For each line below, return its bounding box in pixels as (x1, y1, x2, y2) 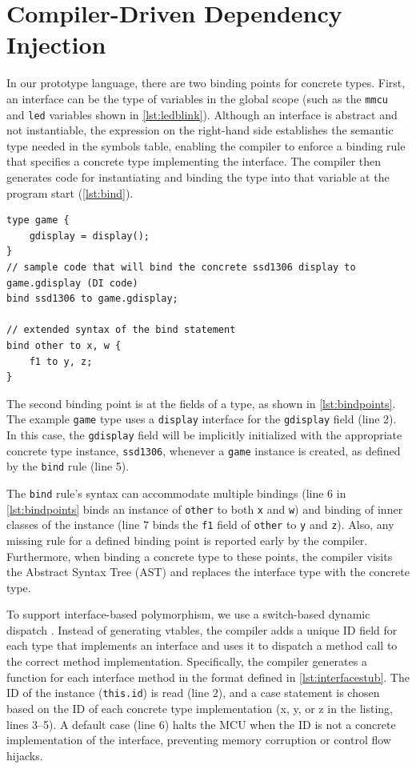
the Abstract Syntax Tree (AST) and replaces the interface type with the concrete (6, 563, 410, 580)
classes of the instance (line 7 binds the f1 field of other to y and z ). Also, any (6, 516, 394, 533)
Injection (6, 28, 106, 61)
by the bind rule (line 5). (6, 458, 130, 475)
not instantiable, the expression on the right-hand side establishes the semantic (6, 122, 394, 138)
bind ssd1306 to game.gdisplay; (6, 293, 178, 305)
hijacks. (6, 747, 43, 763)
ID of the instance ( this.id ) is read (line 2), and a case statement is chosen (6, 684, 380, 701)
